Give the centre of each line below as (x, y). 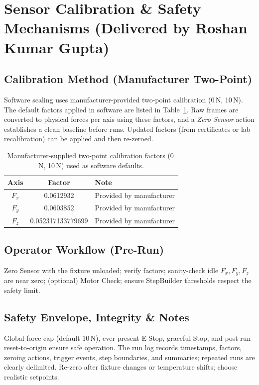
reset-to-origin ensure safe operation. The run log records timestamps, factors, (123, 347)
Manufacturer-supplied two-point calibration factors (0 (90, 155)
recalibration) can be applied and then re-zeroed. (79, 139)
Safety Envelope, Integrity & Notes (97, 317)
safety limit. (22, 290)
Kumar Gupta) (57, 47)
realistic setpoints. (32, 377)
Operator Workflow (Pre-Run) (84, 249)
